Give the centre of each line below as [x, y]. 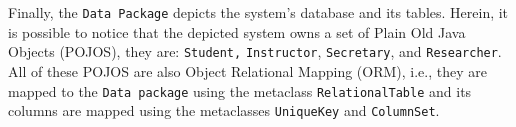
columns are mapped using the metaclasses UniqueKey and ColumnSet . [224, 110]
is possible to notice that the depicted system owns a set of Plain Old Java [237, 31]
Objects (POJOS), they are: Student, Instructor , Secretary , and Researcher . [255, 51]
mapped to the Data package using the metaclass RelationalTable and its [240, 90]
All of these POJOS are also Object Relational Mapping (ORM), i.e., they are [247, 70]
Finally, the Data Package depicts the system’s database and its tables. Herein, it [258, 12]
